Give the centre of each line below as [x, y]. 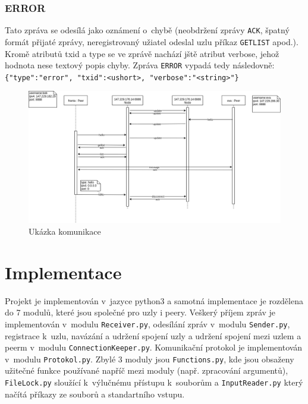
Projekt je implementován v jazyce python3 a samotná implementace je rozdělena [154, 300]
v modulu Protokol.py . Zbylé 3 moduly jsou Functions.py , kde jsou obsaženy [150, 359]
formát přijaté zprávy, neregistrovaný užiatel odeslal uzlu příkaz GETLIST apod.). [152, 41]
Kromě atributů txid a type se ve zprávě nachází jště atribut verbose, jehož [142, 53]
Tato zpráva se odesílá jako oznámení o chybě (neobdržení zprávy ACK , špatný [147, 30]
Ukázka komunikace [65, 231]
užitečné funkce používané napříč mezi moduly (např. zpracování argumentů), [147, 370]
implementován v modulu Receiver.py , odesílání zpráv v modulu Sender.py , [147, 323]
